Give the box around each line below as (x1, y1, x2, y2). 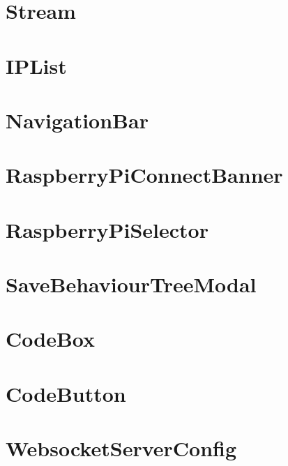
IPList (6, 51, 67, 80)
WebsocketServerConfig (6, 434, 237, 463)
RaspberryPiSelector (6, 215, 209, 243)
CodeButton (6, 379, 126, 407)
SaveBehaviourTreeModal (6, 270, 257, 299)
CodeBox (6, 324, 96, 353)
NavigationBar (6, 105, 149, 134)
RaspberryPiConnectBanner (6, 160, 283, 189)
